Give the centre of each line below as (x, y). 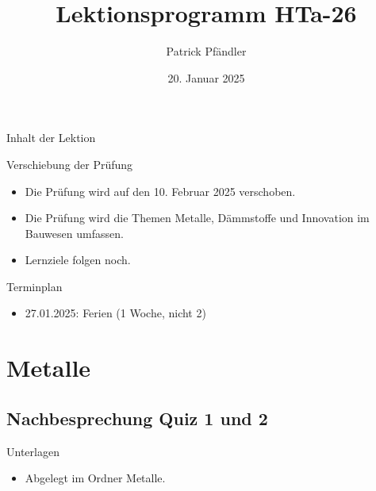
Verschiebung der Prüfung (70, 164)
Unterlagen (33, 451)
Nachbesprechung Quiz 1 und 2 (137, 418)
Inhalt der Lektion (51, 138)
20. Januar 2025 (206, 77)
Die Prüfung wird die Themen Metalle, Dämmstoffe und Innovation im (197, 218)
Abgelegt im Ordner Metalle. (95, 478)
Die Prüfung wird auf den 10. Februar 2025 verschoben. (160, 191)
